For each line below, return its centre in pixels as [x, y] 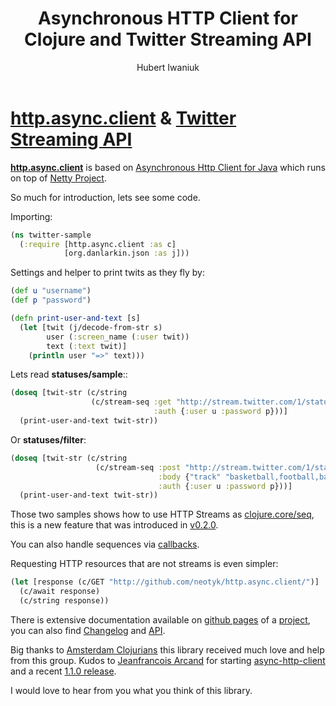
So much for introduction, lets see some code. [105, 197]
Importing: [31, 216]
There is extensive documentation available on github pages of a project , [160, 619]
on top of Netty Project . [58, 178]
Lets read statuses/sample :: [69, 374]
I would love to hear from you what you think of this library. [131, 690]
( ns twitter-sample [51, 235]
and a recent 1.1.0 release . [63, 671]
